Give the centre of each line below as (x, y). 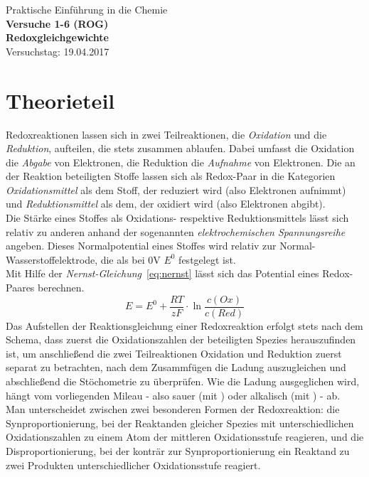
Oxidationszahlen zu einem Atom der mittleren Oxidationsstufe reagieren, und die (185, 437)
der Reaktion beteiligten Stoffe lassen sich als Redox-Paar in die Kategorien (171, 176)
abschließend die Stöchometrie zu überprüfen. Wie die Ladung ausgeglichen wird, (183, 381)
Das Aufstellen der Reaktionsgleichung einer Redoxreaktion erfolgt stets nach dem (184, 325)
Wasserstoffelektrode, (52, 259)
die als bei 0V (130, 259)
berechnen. (61, 288)
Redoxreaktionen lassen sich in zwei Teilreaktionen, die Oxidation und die (166, 134)
